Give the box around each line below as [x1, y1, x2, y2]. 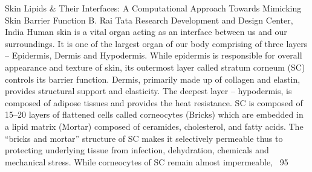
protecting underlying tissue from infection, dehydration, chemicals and [5, 144, 269, 156]
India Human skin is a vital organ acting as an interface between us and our [5, 25, 287, 38]
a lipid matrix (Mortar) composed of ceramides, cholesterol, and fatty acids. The [5, 119, 304, 132]
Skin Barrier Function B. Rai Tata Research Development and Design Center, [5, 13, 293, 26]
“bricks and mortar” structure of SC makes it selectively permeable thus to [5, 132, 283, 144]
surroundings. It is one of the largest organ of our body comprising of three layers [5, 37, 308, 49]
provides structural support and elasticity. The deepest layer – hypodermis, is [5, 84, 292, 97]
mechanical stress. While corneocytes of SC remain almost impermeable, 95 [5, 155, 288, 168]
